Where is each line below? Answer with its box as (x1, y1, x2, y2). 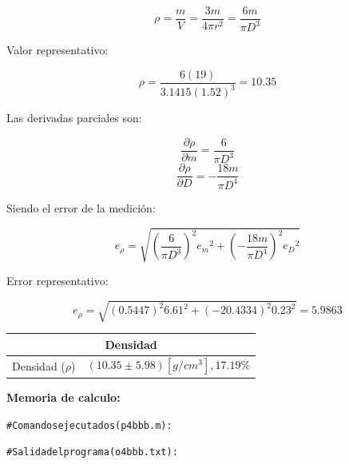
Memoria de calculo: (6, 388, 121, 405)
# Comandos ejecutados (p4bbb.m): (6, 419, 173, 431)
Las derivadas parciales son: (6, 109, 142, 126)
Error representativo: (6, 272, 109, 288)
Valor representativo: (6, 42, 109, 58)
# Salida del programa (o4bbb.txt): (6, 446, 178, 458)
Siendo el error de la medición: (6, 199, 156, 216)
